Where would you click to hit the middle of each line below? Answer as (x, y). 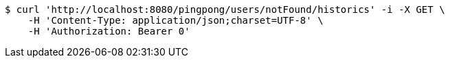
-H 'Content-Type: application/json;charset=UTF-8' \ (176, 20)
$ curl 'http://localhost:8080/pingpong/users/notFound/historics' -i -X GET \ (225, 9)
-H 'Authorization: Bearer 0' (109, 31)
